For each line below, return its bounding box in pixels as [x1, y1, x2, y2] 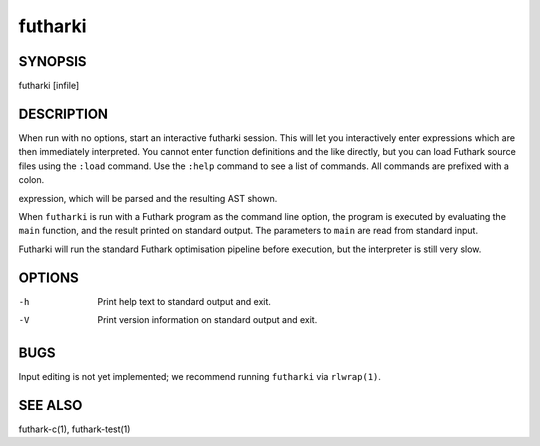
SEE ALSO [18, 396, 83, 414]
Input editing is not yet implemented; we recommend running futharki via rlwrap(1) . [18, 370, 382, 382]
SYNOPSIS [18, 53, 87, 70]
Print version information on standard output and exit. [97, 314, 318, 325]
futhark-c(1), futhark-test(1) [18, 423, 131, 435]
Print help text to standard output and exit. [97, 295, 272, 307]
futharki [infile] [18, 80, 80, 92]
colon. [18, 174, 45, 186]
